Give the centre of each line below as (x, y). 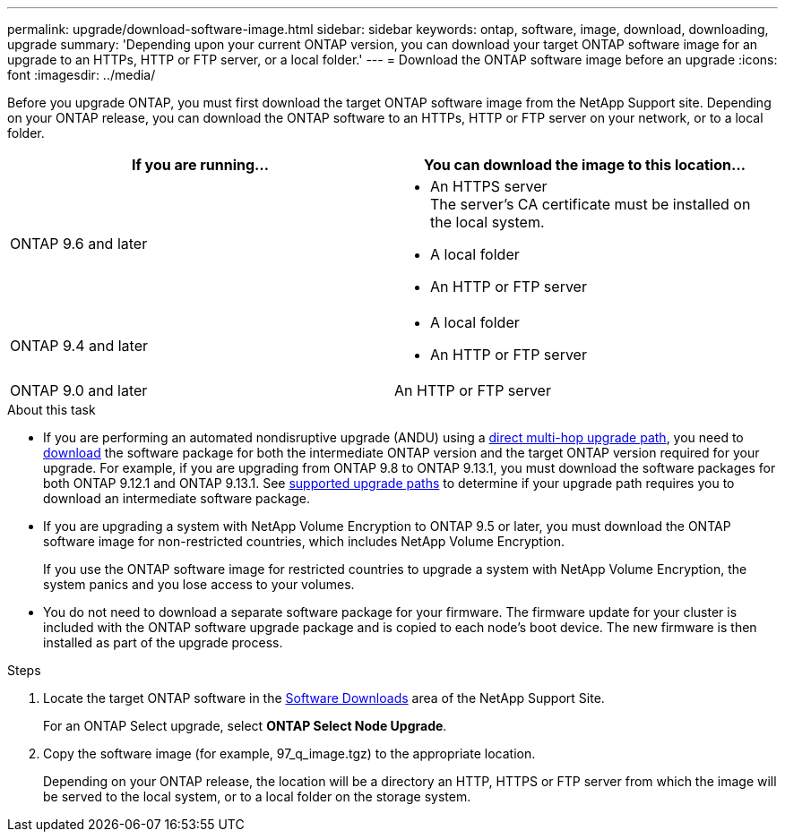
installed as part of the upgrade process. (163, 642)
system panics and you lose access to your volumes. (199, 584)
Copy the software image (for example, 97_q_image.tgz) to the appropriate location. (289, 753)
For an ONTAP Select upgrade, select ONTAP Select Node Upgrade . (245, 726)
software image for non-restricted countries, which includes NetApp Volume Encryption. (304, 541)
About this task (52, 410)
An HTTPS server (489, 186)
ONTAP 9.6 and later (79, 244)
